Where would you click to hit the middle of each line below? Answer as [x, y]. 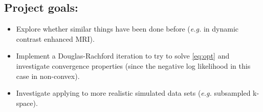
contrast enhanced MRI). [55, 38]
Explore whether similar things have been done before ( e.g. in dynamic [127, 29]
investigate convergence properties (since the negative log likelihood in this [133, 65]
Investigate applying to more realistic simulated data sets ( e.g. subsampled [133, 93]
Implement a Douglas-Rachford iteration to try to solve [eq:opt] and [123, 56]
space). [27, 103]
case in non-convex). [48, 76]
